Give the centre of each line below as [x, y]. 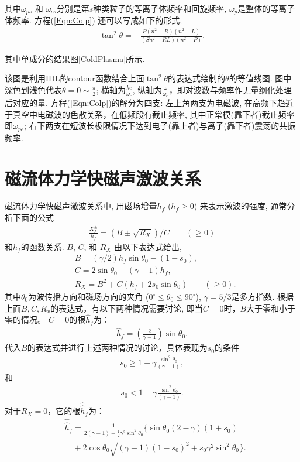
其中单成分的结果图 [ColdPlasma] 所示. [75, 58]
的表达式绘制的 [197, 78]
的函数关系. [42, 246]
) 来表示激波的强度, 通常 [240, 206]
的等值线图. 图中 [260, 78]
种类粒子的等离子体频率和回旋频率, [160, 8]
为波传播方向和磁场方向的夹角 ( [89, 296]
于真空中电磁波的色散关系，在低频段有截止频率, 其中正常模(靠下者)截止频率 [150, 114]
